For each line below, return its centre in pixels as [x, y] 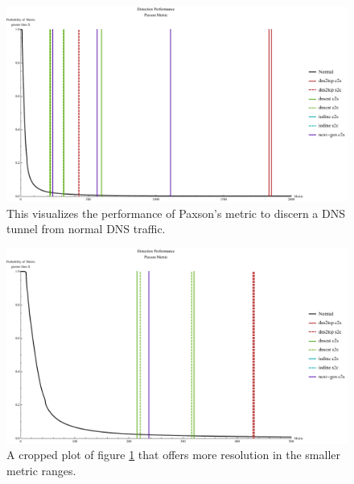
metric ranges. [41, 471]
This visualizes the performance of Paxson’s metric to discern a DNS [176, 213]
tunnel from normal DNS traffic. [86, 229]
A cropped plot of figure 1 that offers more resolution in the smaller [174, 455]
